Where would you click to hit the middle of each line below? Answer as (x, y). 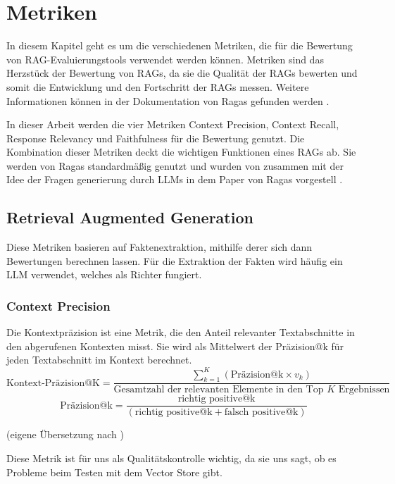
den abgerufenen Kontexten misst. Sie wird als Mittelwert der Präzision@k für (175, 346)
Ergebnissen (364, 390)
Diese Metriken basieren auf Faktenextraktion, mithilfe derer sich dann (159, 247)
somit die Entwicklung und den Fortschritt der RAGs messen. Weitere (158, 86)
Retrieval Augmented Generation (130, 217)
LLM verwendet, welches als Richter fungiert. (104, 274)
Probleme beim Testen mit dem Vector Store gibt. (114, 472)
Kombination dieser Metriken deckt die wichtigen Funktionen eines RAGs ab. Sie (181, 152)
